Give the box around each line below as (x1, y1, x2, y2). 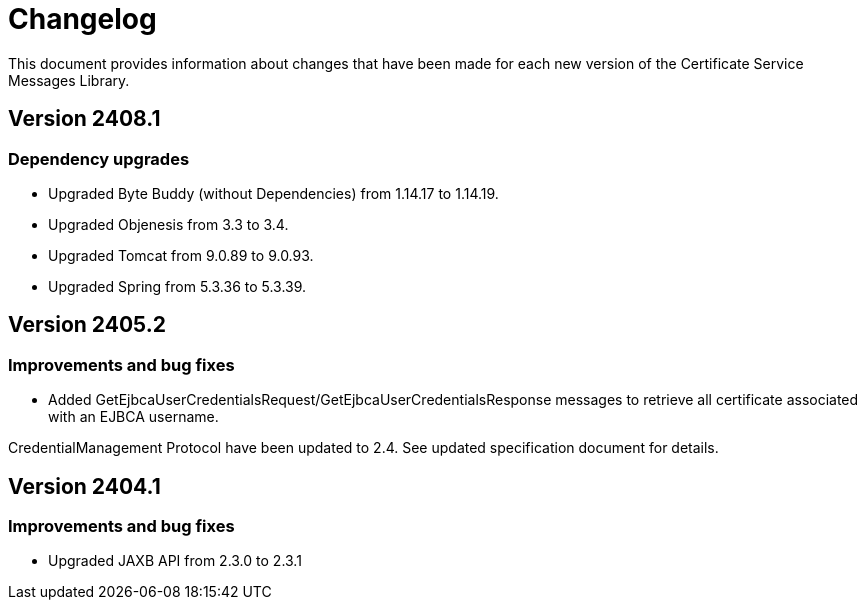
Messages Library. (8, 71, 130, 89)
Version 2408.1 (8, 106, 161, 132)
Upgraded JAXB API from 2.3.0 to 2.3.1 (48, 552, 302, 570)
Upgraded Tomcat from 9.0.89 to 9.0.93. (48, 246, 314, 264)
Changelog (8, 2, 157, 36)
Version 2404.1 (8, 473, 161, 499)
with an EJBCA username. (48, 408, 219, 426)
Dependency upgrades (8, 148, 190, 169)
